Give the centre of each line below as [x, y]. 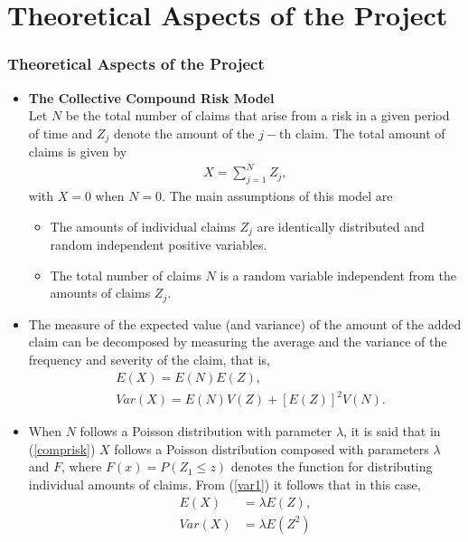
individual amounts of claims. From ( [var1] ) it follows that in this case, [225, 484]
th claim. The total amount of [362, 133]
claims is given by [78, 152]
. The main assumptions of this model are [277, 196]
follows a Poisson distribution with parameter [206, 431]
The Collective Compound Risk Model [151, 97]
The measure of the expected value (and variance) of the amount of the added [245, 323]
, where [82, 466]
